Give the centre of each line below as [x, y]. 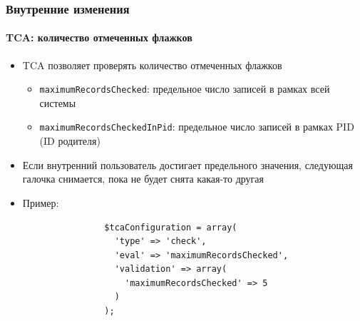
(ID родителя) [70, 141]
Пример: [41, 202]
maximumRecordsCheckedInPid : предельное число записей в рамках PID [197, 127]
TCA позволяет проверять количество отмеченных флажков [152, 65]
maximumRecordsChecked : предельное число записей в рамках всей [185, 89]
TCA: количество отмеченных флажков [99, 37]
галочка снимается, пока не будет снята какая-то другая [143, 179]
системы [58, 102]
